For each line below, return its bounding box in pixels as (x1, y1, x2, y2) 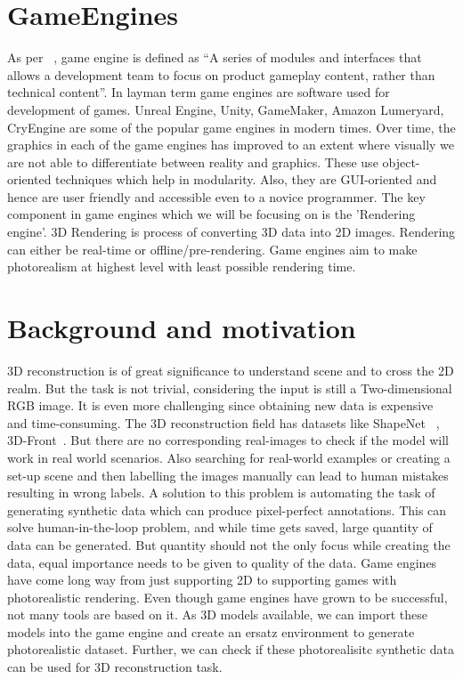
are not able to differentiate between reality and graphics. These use (7, 152, 378, 171)
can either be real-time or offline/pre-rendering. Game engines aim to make (7, 239, 418, 258)
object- (382, 152, 420, 171)
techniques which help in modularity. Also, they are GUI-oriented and (55, 170, 437, 189)
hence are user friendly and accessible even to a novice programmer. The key (7, 187, 426, 206)
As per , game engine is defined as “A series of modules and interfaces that (7, 48, 422, 67)
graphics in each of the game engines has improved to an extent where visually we (7, 135, 455, 154)
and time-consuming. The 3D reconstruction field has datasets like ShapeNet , (7, 413, 440, 432)
